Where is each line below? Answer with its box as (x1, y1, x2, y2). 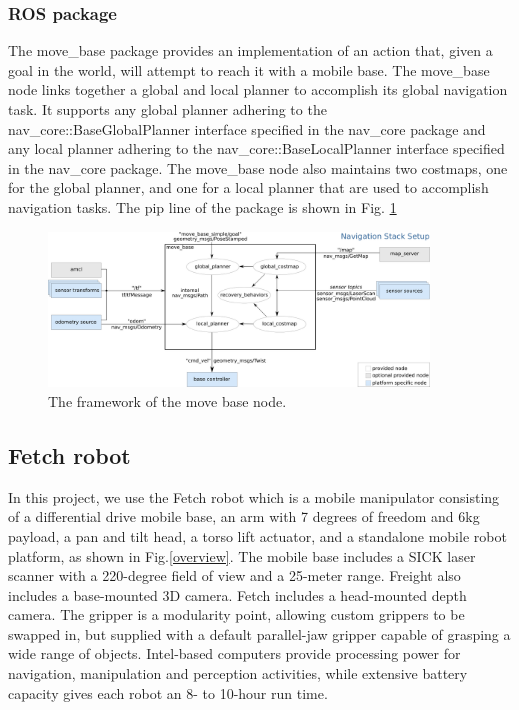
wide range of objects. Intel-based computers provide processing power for (8, 643, 461, 664)
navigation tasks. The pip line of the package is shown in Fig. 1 (8, 196, 397, 217)
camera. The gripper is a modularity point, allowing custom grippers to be (8, 604, 465, 625)
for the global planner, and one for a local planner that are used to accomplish (8, 177, 489, 198)
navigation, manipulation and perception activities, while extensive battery (8, 663, 468, 684)
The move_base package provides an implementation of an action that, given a (8, 40, 493, 61)
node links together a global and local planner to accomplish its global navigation (8, 79, 508, 100)
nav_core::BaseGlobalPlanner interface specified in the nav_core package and (8, 118, 486, 139)
